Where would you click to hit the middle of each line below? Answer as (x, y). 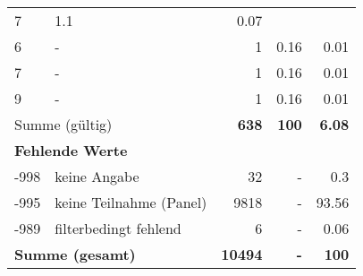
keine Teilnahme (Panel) (131, 202)
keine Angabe (97, 176)
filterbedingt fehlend (118, 228)
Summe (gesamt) (75, 254)
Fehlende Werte (71, 150)
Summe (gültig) (63, 124)
